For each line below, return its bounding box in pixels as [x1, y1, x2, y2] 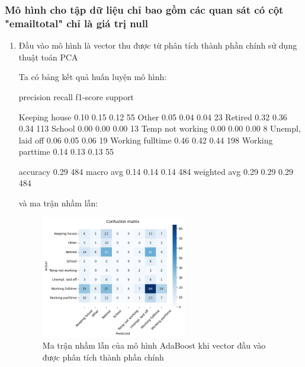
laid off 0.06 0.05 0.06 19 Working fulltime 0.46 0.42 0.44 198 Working [18, 133, 273, 146]
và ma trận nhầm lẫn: [18, 197, 98, 209]
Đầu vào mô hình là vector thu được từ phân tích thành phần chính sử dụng [18, 39, 297, 52]
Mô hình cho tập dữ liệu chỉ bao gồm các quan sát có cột [5, 2, 284, 17]
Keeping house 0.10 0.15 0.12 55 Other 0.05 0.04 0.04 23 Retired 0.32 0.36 [18, 110, 287, 123]
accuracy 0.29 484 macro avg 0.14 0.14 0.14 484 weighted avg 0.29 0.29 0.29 [18, 165, 293, 177]
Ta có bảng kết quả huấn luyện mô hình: [18, 71, 167, 83]
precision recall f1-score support [18, 90, 134, 103]
